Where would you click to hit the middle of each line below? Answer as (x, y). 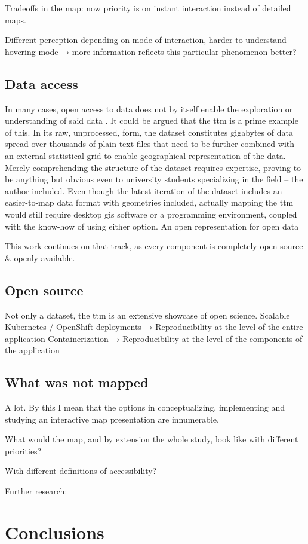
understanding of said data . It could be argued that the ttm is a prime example (152, 120)
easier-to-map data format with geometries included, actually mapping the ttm (149, 202)
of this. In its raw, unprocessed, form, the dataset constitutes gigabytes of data (149, 132)
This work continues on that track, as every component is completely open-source (154, 246)
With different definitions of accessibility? (81, 471)
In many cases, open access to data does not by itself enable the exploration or (149, 109)
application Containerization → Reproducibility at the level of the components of (154, 338)
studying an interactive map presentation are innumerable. (112, 419)
